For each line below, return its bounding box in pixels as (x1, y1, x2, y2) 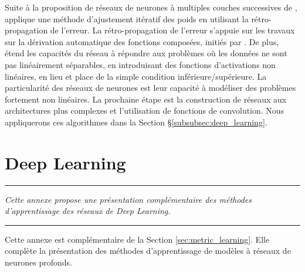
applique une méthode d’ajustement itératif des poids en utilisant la (5, 12, 249, 25)
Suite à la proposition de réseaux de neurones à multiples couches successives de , (5, 1, 297, 13)
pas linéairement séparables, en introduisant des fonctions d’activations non (5, 58, 276, 70)
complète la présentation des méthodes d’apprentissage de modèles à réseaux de (5, 244, 291, 257)
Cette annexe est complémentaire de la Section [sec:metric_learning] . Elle (5, 233, 270, 245)
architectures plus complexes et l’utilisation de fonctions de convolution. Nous (5, 104, 284, 117)
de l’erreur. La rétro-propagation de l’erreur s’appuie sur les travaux (50, 24, 295, 36)
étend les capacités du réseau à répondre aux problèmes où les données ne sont (5, 47, 287, 59)
